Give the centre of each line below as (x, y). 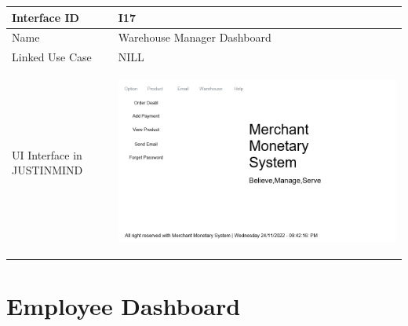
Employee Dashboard (124, 306)
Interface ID (46, 17)
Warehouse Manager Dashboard (195, 37)
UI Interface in (47, 154)
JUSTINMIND (47, 170)
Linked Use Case (52, 57)
